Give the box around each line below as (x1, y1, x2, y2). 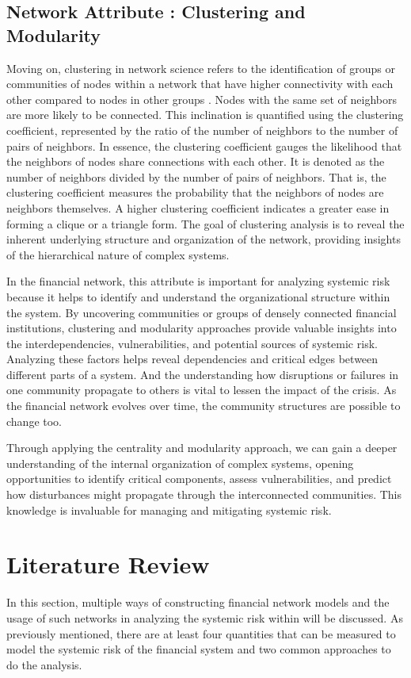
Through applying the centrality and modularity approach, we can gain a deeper (6, 439, 398, 456)
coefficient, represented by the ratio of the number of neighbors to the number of (6, 121, 398, 138)
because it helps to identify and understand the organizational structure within (6, 288, 390, 305)
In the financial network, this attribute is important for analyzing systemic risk (6, 273, 390, 289)
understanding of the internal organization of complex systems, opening (6, 454, 354, 471)
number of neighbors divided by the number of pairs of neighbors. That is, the (6, 168, 386, 185)
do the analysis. (6, 656, 82, 672)
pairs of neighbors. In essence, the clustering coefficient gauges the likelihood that (6, 137, 402, 154)
